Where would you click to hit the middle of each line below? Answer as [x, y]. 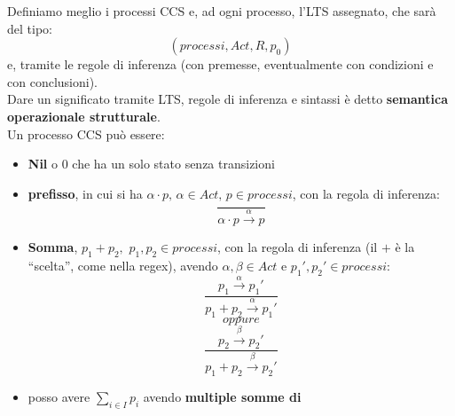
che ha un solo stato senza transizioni [173, 164]
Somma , [53, 247]
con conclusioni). [52, 81]
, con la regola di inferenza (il [298, 247]
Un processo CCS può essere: [86, 133]
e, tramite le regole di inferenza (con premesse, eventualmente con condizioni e [220, 64]
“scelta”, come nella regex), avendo [123, 265]
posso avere [59, 396]
